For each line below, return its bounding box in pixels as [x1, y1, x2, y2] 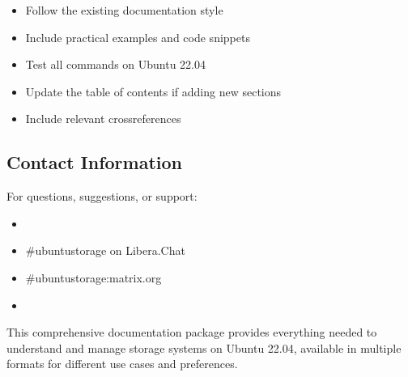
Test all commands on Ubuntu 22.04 [25, 56, 206, 73]
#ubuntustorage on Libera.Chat [25, 242, 185, 259]
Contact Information [6, 150, 182, 175]
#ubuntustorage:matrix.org [25, 269, 162, 286]
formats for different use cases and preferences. [6, 355, 238, 372]
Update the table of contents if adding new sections [25, 83, 282, 100]
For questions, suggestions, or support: [6, 188, 198, 205]
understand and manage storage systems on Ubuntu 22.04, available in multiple [6, 339, 402, 356]
